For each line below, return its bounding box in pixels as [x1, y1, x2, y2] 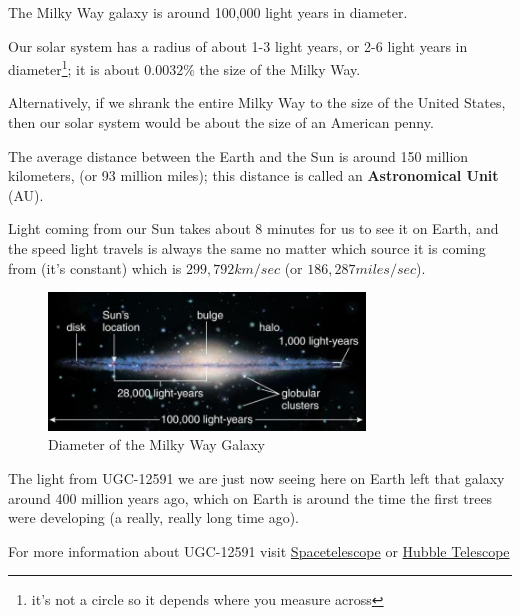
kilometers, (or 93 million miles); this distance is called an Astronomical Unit [8, 165, 499, 186]
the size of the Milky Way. [199, 58, 361, 79]
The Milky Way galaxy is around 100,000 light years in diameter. [8, 2, 408, 22]
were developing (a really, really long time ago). [8, 507, 300, 528]
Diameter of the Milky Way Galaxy [48, 434, 265, 455]
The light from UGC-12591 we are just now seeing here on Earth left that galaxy [8, 467, 505, 488]
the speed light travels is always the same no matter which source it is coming [8, 238, 486, 258]
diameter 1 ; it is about [8, 56, 140, 79]
